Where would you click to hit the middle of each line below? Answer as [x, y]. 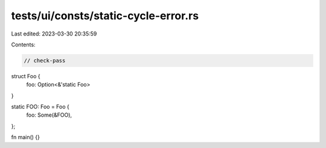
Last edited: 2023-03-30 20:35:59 [54, 34]
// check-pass [45, 60]
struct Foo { [26, 76]
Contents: [23, 45]
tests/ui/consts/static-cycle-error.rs [105, 16]
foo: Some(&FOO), [49, 115]
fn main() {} [26, 137]
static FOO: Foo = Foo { [40, 107]
